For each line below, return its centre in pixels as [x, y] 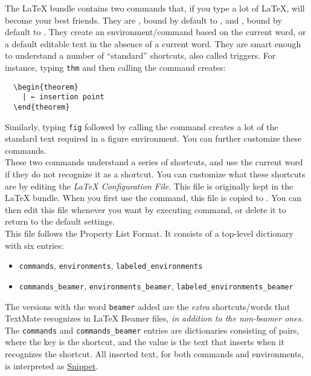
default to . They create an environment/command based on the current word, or [155, 32]
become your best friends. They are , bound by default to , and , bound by [143, 20]
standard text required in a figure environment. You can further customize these [153, 138]
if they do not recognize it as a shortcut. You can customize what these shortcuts [155, 174]
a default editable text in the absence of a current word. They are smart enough [153, 43]
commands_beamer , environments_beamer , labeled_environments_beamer [156, 285]
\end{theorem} [42, 107]
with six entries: [34, 245]
